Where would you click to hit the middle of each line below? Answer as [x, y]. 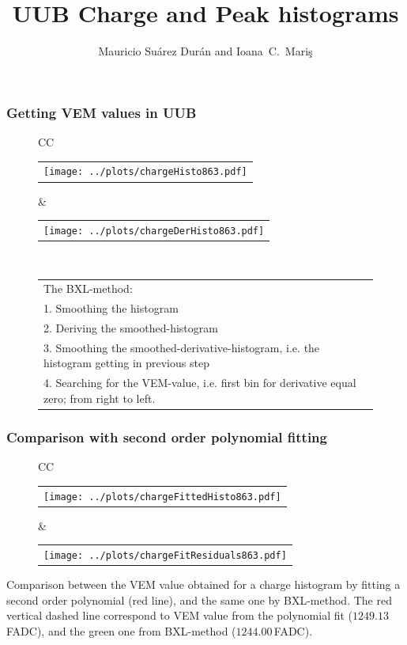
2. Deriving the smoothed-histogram [131, 328]
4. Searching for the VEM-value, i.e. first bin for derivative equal [200, 383]
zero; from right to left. [100, 398]
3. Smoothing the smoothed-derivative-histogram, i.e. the [182, 347]
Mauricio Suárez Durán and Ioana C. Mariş [205, 51]
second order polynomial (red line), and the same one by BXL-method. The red [199, 599]
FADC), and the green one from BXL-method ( [121, 631]
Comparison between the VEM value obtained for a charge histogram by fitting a [203, 584]
